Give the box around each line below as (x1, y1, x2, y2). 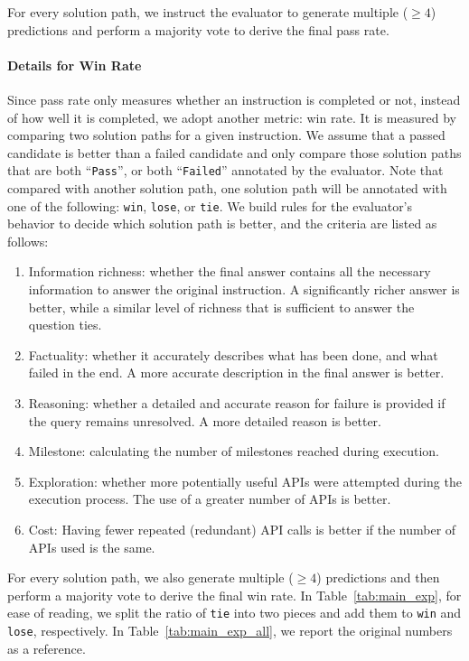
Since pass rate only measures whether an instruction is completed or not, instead (7, 89, 461, 108)
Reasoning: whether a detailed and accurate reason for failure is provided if (28, 394, 446, 413)
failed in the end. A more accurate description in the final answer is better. (28, 363, 445, 382)
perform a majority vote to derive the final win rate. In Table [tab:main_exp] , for (7, 585, 462, 604)
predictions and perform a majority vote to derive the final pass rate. (7, 20, 389, 39)
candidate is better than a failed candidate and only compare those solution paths (7, 143, 462, 162)
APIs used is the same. (28, 537, 155, 556)
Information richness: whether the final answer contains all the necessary (28, 262, 431, 281)
